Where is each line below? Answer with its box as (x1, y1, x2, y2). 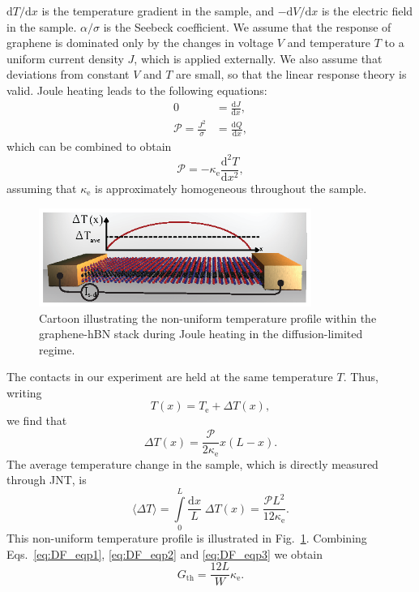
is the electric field (321, 2, 413, 19)
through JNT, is (6, 471, 87, 488)
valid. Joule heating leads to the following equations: (6, 81, 267, 98)
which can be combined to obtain (6, 137, 172, 154)
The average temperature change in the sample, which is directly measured (6, 455, 378, 472)
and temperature (287, 34, 371, 51)
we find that (6, 412, 67, 429)
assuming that (6, 180, 77, 197)
